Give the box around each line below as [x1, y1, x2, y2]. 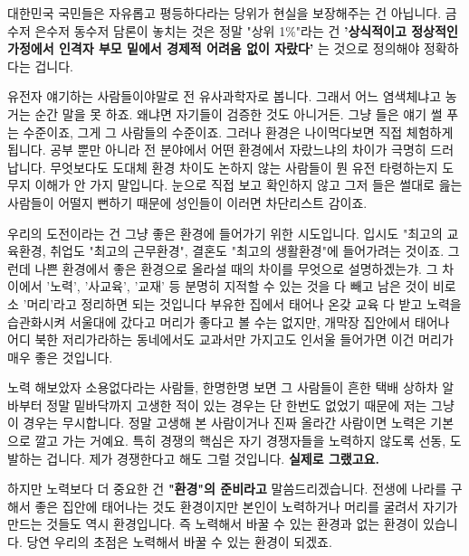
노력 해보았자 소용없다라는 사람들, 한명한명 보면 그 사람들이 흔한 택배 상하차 [7, 378, 438, 397]
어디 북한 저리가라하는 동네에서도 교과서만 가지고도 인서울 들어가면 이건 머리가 [7, 330, 454, 349]
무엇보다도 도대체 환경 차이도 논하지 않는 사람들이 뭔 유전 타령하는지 [50, 157, 438, 176]
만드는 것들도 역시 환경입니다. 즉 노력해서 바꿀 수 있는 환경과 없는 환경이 [7, 514, 419, 533]
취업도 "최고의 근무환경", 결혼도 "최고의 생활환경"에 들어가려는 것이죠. [50, 241, 445, 260]
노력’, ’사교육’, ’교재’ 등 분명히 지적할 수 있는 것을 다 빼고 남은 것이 [50, 277, 429, 296]
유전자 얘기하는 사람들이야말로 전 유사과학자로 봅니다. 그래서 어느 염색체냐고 [7, 87, 442, 106]
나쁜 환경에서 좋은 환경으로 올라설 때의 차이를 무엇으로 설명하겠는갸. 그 [34, 259, 438, 278]
